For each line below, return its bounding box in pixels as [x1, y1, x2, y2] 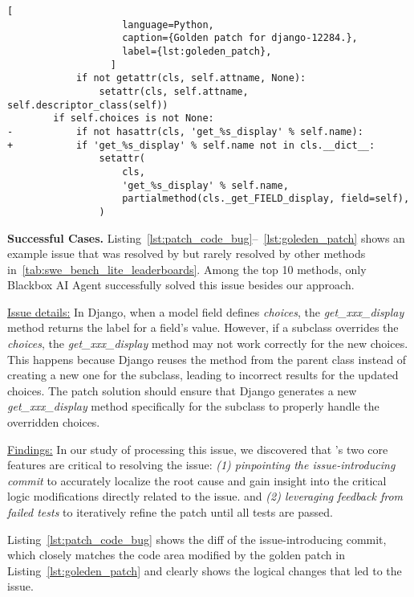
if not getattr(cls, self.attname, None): [75, 72, 306, 84]
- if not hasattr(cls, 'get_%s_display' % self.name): [7, 125, 363, 137]
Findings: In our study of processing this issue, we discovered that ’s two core [7, 440, 388, 457]
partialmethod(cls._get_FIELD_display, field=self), [122, 193, 410, 205]
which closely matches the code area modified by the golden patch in [7, 546, 345, 563]
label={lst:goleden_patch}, [122, 45, 272, 57]
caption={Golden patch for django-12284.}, [122, 32, 358, 44]
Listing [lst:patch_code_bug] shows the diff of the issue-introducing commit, [7, 530, 387, 547]
